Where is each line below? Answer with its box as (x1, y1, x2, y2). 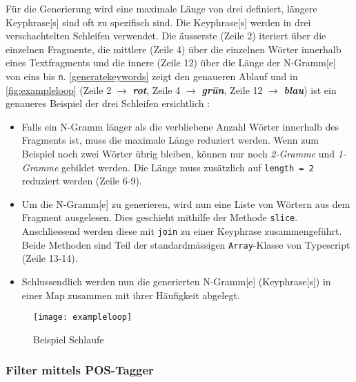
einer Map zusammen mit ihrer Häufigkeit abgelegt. (21, 287, 240, 302)
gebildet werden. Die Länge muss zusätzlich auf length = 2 (61, 160, 314, 174)
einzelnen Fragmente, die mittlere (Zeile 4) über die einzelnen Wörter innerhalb (6, 41, 342, 56)
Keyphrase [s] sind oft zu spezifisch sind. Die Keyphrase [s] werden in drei (6, 15, 311, 29)
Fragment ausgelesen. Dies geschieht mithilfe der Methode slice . (21, 210, 298, 225)
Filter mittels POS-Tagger (6, 361, 154, 379)
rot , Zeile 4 (132, 82, 181, 97)
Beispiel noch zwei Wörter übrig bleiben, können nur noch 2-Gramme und (21, 146, 335, 160)
